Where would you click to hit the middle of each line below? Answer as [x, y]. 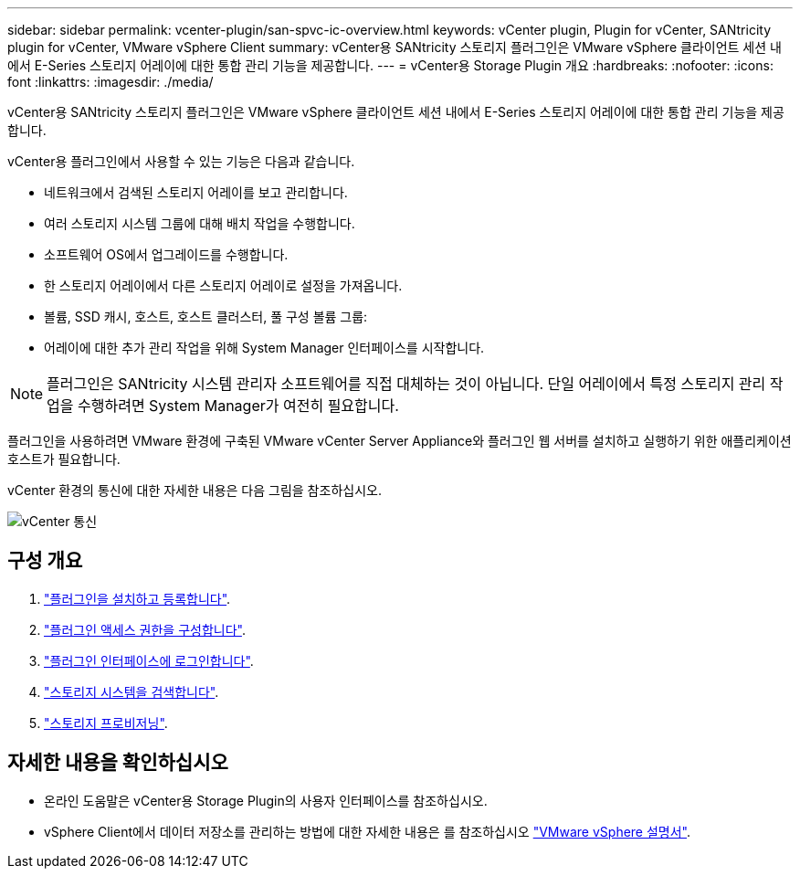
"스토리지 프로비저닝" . [106, 723]
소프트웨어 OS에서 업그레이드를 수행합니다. [166, 254]
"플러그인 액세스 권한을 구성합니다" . [145, 629]
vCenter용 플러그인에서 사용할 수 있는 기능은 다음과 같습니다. [181, 161]
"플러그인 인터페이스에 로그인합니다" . [149, 660]
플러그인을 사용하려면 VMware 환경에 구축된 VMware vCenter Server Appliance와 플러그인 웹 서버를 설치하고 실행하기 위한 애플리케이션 [400, 441]
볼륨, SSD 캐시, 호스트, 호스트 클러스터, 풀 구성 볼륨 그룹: [206, 317]
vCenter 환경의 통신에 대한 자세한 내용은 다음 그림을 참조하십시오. [195, 490]
